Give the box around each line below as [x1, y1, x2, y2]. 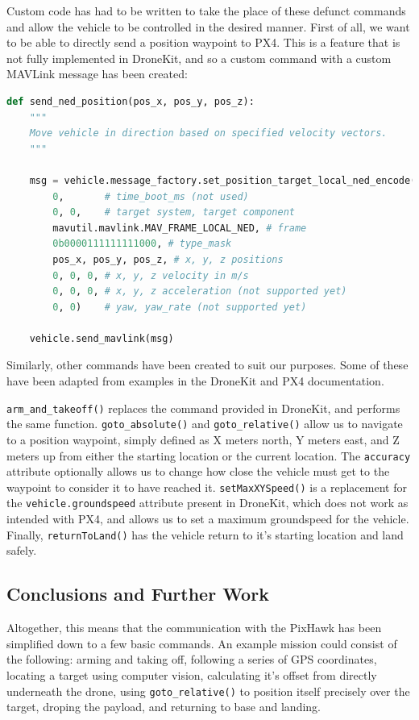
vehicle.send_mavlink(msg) [29, 332, 174, 344]
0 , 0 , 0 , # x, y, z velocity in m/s [52, 269, 249, 281]
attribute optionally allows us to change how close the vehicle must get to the [6, 463, 390, 480]
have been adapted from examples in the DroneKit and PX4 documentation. [6, 372, 384, 389]
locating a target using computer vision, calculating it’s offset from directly [6, 666, 377, 683]
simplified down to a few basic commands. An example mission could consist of [6, 635, 397, 651]
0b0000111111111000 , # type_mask [52, 238, 232, 250]
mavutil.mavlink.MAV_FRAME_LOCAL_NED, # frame [52, 222, 307, 234]
